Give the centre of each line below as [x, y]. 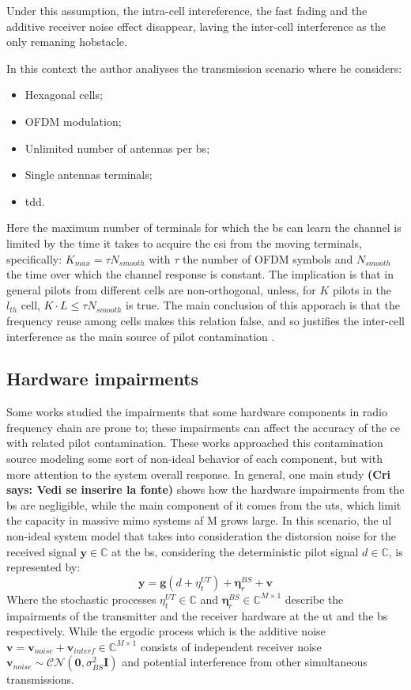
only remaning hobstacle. [67, 42]
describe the [314, 599]
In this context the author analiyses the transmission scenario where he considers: [204, 68]
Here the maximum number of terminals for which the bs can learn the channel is [204, 227]
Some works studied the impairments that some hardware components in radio [197, 412]
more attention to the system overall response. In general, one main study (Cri [199, 474]
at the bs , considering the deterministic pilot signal [235, 551]
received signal [41, 551]
